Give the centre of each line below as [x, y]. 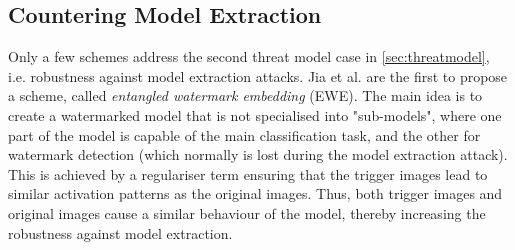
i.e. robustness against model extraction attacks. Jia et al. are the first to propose [258, 75]
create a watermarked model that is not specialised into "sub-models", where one [255, 114]
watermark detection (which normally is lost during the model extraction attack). [258, 154]
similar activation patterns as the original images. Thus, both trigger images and [255, 193]
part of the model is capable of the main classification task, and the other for [244, 134]
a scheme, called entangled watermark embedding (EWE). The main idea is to [245, 95]
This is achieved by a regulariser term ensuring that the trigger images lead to [248, 173]
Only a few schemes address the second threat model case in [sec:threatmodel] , [249, 56]
